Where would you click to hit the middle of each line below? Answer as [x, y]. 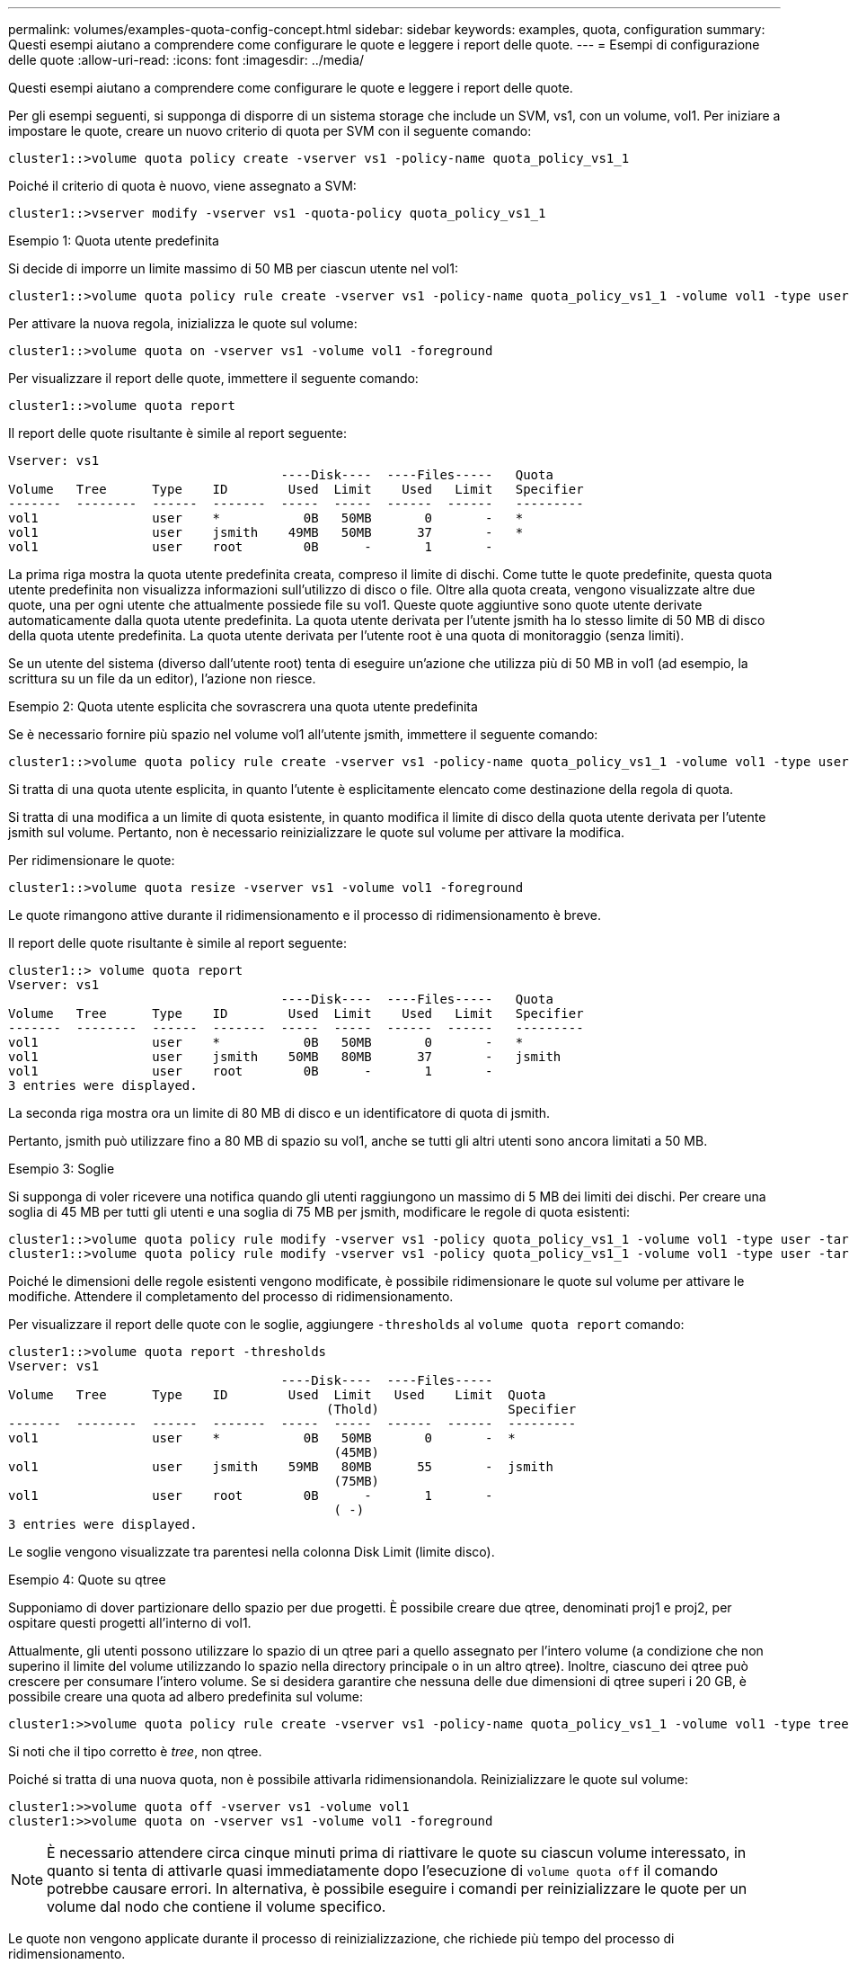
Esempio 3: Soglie [62, 1169]
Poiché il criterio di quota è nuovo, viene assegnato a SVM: [182, 186]
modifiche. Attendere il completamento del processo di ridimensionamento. [231, 1296]
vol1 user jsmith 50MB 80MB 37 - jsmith [285, 1057]
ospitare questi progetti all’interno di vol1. [130, 1623]
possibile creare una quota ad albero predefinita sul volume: [186, 1696]
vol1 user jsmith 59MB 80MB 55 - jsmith [281, 1467]
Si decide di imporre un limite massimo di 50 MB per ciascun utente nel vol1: [233, 268]
